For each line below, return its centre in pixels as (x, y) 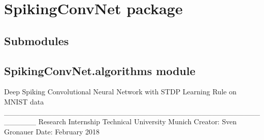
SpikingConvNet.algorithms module (100, 70)
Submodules (37, 40)
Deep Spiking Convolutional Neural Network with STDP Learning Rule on (120, 92)
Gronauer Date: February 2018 (52, 131)
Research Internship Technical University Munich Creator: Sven (137, 121)
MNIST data (24, 101)
